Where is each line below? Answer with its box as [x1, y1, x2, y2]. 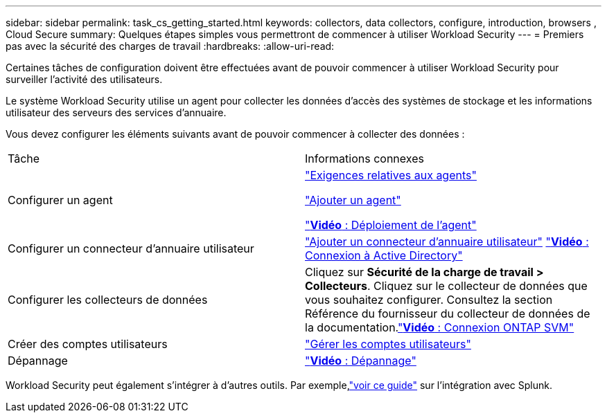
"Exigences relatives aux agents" [305, 168, 477, 182]
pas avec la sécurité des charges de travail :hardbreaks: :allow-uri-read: [6, 40, 335, 52]
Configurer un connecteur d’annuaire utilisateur [8, 242, 254, 255]
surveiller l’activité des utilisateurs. [6, 73, 163, 85]
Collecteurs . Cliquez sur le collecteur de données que [305, 279, 588, 293]
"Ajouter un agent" [305, 193, 401, 207]
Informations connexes [305, 152, 424, 165]
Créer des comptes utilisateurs [8, 337, 168, 351]
